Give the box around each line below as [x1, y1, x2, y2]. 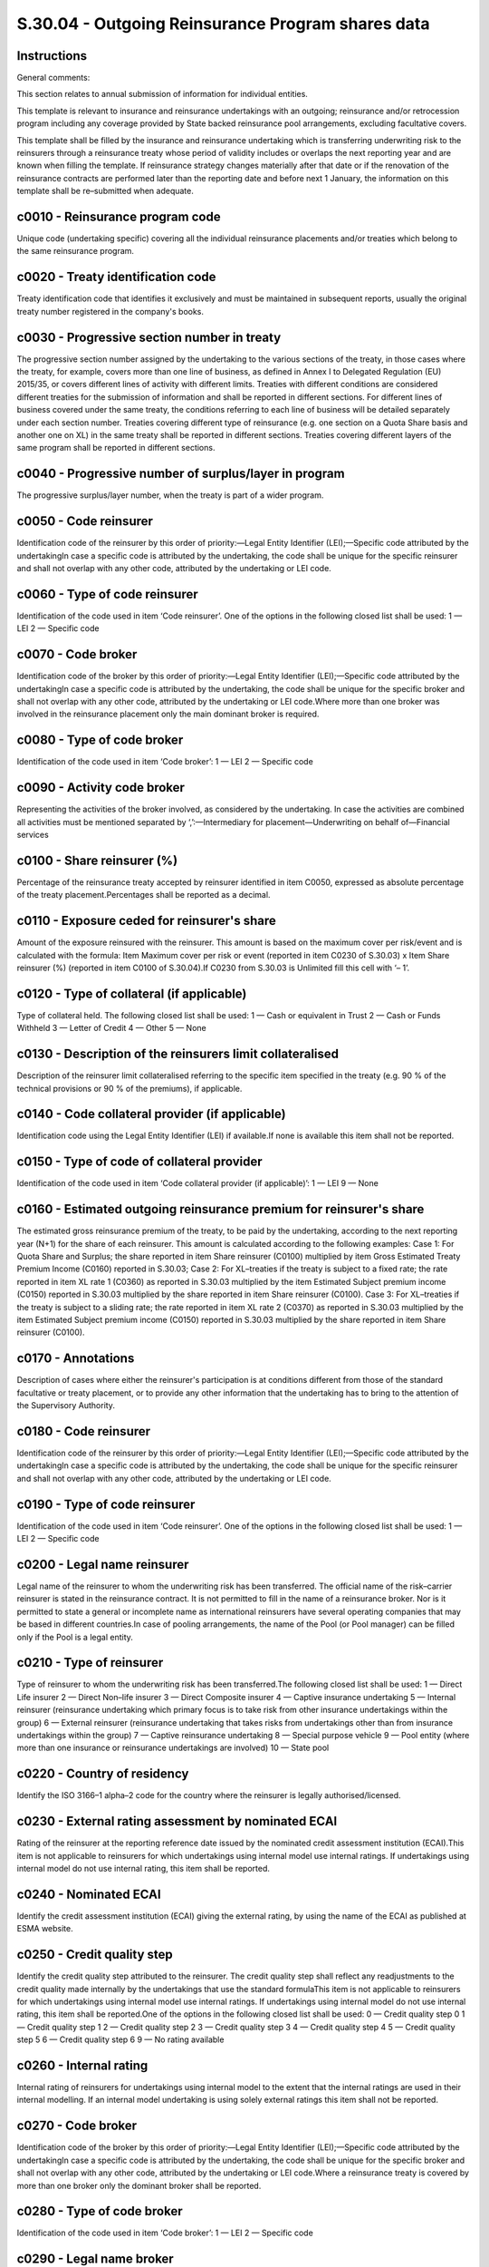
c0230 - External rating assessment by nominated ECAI [16, 1814, 338, 1829]
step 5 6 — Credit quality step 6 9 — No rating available [16, 2034, 225, 2045]
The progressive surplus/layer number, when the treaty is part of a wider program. [16, 490, 324, 501]
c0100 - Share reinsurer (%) [16, 852, 178, 868]
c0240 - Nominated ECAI [16, 1886, 162, 1902]
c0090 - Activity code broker [16, 780, 186, 795]
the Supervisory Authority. [16, 1400, 115, 1411]
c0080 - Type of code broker [16, 733, 184, 748]
